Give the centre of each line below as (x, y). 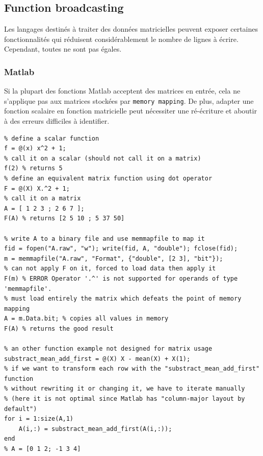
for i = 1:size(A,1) (39, 419)
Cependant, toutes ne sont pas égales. (63, 49)
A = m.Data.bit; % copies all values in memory (86, 319)
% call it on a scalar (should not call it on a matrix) (103, 158)
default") (21, 409)
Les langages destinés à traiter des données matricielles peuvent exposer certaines (131, 29)
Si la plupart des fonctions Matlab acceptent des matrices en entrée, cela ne (122, 91)
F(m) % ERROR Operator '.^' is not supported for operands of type (121, 278)
